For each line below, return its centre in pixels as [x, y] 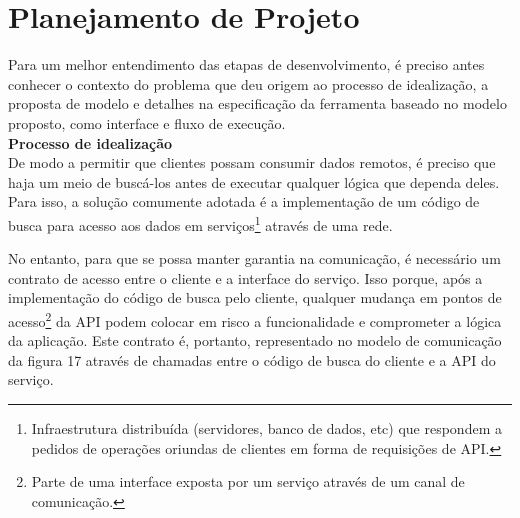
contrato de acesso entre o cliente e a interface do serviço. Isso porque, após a [245, 277]
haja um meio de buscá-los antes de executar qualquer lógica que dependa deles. [254, 181]
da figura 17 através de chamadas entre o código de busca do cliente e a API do [252, 359]
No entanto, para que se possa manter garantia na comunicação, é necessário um [254, 258]
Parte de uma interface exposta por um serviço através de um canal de [248, 481]
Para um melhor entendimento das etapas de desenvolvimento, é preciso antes [246, 64]
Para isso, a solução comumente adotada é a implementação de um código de [244, 201]
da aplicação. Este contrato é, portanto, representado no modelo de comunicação [255, 340]
